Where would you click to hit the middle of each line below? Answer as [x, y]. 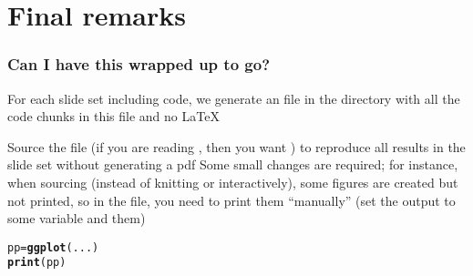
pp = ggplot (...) [53, 247]
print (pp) [37, 263]
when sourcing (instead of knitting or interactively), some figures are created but [233, 182]
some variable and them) [77, 218]
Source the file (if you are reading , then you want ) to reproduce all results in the [236, 146]
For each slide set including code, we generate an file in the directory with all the [234, 98]
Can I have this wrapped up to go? [139, 64]
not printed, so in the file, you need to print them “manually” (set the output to [231, 200]
